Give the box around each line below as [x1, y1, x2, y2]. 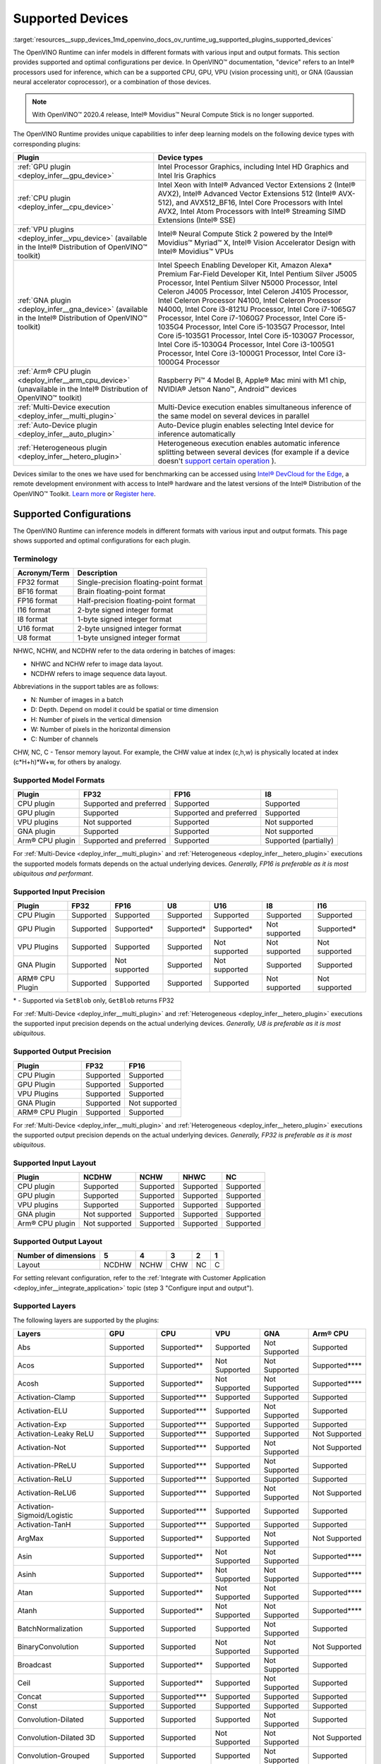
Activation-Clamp [17, 1392, 75, 1402]
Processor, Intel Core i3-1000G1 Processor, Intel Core [157, 349, 335, 358]
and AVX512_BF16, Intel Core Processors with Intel [175, 198, 344, 207]
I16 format [17, 605, 51, 615]
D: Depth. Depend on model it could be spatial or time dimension [30, 706, 219, 714]
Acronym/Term [17, 568, 70, 578]
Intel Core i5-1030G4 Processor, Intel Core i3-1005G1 [157, 339, 334, 349]
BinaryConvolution [17, 1642, 79, 1652]
